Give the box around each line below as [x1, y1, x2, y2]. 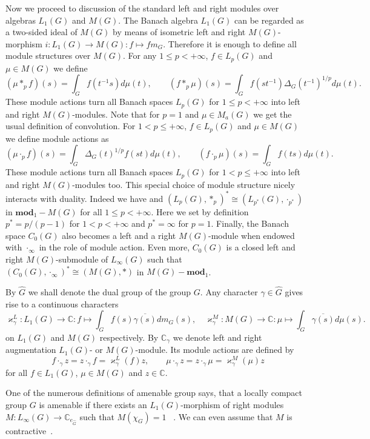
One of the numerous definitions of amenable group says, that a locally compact [5, 386, 302, 399]
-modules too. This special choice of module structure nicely [72, 178, 296, 190]
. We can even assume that [173, 410, 273, 423]
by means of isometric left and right [113, 25, 246, 38]
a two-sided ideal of [5, 25, 78, 38]
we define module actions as [5, 132, 109, 144]
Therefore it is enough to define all [168, 37, 297, 50]
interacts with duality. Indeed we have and [5, 192, 164, 204]
